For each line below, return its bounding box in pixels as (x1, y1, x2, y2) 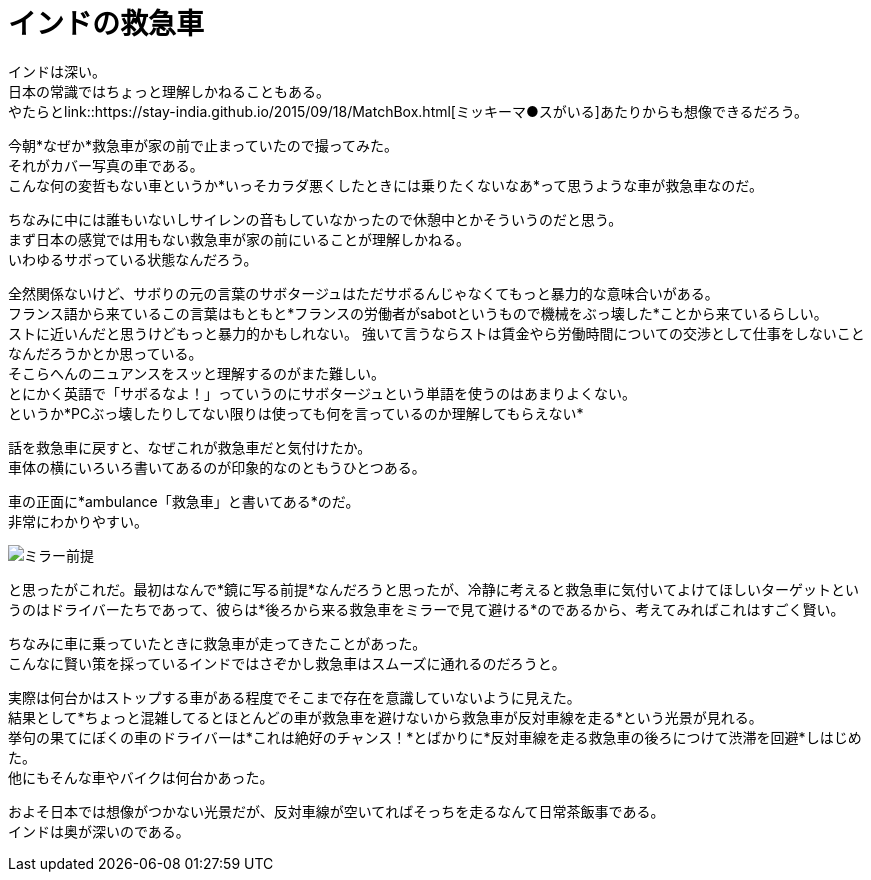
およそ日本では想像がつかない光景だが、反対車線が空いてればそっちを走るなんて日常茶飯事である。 (8, 802, 665, 820)
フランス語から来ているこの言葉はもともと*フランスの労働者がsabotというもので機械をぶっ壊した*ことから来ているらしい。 (8, 304, 828, 322)
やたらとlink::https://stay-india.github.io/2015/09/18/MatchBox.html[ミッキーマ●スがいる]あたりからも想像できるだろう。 (8, 102, 808, 120)
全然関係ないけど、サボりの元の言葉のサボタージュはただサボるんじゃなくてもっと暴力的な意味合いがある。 (8, 284, 719, 302)
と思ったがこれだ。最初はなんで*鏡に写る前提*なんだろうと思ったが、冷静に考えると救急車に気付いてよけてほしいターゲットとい (8, 580, 859, 598)
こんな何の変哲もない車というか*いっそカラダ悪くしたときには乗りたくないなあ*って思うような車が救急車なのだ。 (8, 176, 763, 194)
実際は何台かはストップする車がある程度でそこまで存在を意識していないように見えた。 (8, 688, 581, 706)
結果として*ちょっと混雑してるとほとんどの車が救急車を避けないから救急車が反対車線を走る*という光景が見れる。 (8, 708, 763, 726)
